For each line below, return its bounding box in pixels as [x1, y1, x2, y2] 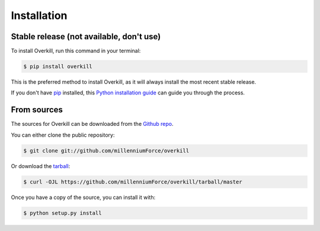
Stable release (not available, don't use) [11, 31, 161, 42]
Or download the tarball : [11, 162, 71, 169]
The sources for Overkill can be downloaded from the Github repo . [11, 121, 174, 128]
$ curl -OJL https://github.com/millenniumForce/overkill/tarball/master [23, 178, 242, 185]
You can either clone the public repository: [11, 131, 115, 138]
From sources [11, 105, 63, 115]
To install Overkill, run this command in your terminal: [11, 48, 141, 55]
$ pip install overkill [23, 63, 93, 70]
